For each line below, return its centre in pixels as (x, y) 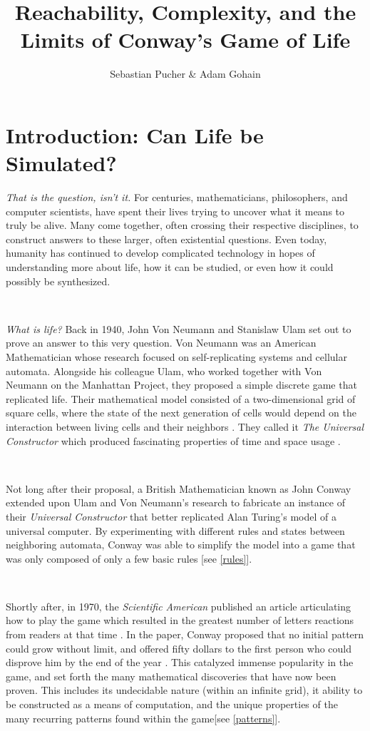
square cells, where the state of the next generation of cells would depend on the (181, 413)
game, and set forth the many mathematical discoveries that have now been (171, 676)
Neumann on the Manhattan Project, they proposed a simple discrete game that (181, 385)
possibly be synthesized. (58, 281)
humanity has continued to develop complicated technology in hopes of (160, 253)
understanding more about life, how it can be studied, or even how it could (170, 267)
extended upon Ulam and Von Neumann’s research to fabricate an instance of (175, 502)
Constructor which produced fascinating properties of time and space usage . (173, 440)
